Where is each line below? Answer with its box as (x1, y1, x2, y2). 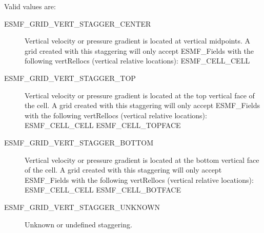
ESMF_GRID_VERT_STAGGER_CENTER (4, 18, 151, 29)
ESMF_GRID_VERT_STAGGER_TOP (4, 72, 136, 83)
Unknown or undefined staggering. (25, 219, 132, 229)
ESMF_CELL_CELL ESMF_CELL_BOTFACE (25, 184, 181, 195)
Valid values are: (4, 1, 56, 11)
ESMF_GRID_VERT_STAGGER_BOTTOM (4, 137, 154, 147)
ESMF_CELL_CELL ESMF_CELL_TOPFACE (25, 120, 181, 131)
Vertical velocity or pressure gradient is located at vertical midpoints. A (25, 35, 250, 46)
